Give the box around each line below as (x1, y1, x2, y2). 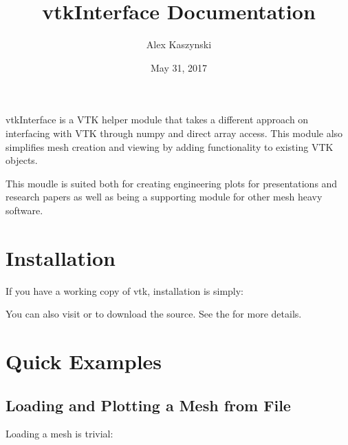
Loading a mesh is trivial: (6, 426, 113, 441)
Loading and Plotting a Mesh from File (6, 394, 291, 415)
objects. (6, 153, 38, 167)
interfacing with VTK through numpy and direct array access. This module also (6, 125, 343, 140)
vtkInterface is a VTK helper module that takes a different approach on (6, 112, 309, 127)
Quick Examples (6, 346, 162, 375)
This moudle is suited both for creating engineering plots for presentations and (6, 176, 338, 190)
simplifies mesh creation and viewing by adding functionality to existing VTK (6, 139, 334, 154)
